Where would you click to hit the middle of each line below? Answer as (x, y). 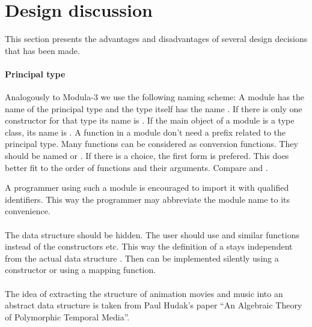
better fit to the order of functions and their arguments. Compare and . (136, 167)
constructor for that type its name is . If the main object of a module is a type (150, 120)
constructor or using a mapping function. (81, 270)
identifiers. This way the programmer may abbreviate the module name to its (148, 199)
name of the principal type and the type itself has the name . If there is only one (154, 108)
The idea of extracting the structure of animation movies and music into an (144, 293)
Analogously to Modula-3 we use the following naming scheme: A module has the (155, 97)
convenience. (28, 211)
